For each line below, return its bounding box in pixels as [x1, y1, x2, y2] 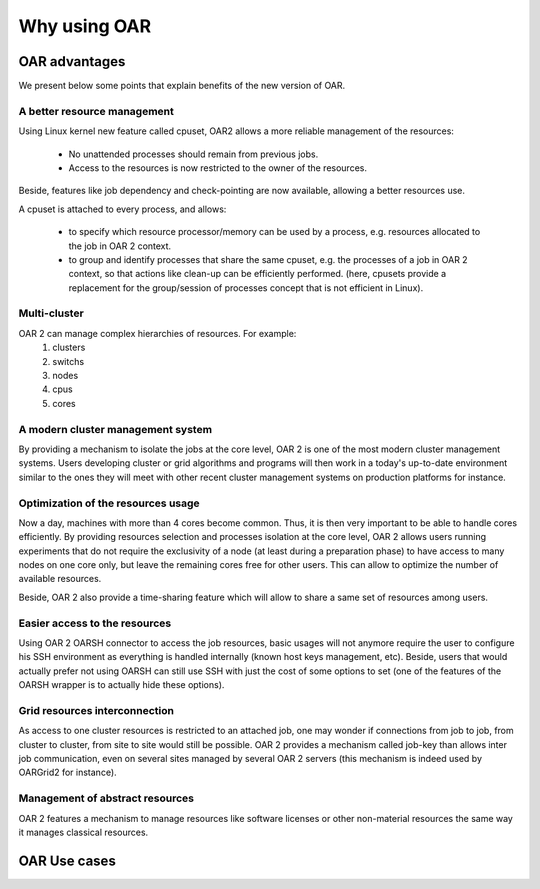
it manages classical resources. [18, 826, 149, 838]
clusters [52, 341, 86, 354]
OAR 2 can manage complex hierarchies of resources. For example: [18, 327, 297, 339]
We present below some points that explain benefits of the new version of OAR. [18, 80, 346, 92]
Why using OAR [18, 15, 152, 37]
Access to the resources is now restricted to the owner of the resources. [68, 161, 367, 174]
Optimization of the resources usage [18, 496, 200, 510]
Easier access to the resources [18, 616, 172, 630]
